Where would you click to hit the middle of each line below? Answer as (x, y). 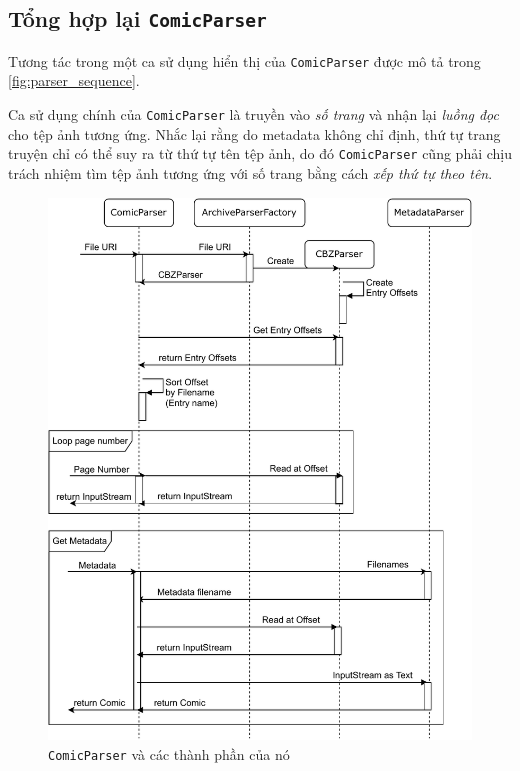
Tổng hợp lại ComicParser (137, 18)
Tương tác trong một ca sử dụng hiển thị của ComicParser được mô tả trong (244, 60)
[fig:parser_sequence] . (74, 80)
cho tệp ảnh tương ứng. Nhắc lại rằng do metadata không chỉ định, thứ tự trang (254, 133)
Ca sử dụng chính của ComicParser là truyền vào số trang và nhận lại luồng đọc (253, 114)
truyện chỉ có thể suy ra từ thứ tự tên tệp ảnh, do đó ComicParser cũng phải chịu (260, 153)
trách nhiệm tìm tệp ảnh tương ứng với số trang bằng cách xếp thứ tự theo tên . (250, 172)
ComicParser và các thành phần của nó (169, 753)
